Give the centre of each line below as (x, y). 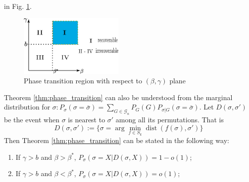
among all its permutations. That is (170, 120)
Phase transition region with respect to (83, 81)
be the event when (32, 120)
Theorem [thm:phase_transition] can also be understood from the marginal (118, 97)
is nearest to (87, 120)
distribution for (27, 107)
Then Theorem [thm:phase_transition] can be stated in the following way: (117, 140)
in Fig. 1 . (18, 6)
